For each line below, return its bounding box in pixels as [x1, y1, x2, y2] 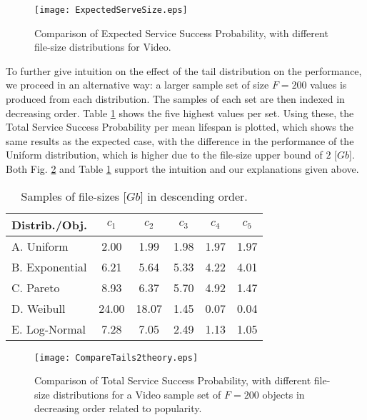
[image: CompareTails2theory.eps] [34, 352, 198, 363]
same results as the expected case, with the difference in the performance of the [6, 133, 354, 148]
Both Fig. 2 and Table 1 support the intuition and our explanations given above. [6, 161, 359, 176]
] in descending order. [140, 187, 248, 204]
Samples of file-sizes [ [21, 187, 126, 204]
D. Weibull [11, 299, 66, 316]
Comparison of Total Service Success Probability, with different [34, 373, 311, 388]
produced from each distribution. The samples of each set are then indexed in [6, 91, 345, 106]
